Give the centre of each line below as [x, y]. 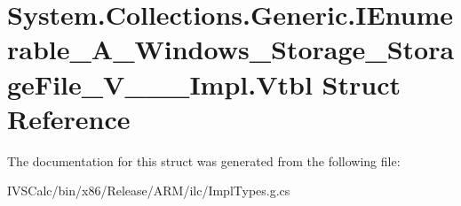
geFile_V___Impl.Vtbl [160, 84]
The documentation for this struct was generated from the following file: [204, 160]
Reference [69, 118]
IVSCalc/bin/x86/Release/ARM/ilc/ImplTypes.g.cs [149, 191]
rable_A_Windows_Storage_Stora [231, 49]
